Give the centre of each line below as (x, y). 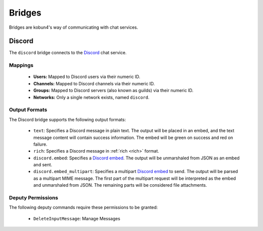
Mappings (21, 65)
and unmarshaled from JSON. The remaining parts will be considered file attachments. (120, 185)
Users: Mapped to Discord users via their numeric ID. (87, 77)
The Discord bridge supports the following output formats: (67, 119)
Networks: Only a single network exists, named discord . (91, 97)
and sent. (43, 165)
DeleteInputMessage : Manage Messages (77, 218)
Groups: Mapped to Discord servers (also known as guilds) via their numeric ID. (113, 91)
